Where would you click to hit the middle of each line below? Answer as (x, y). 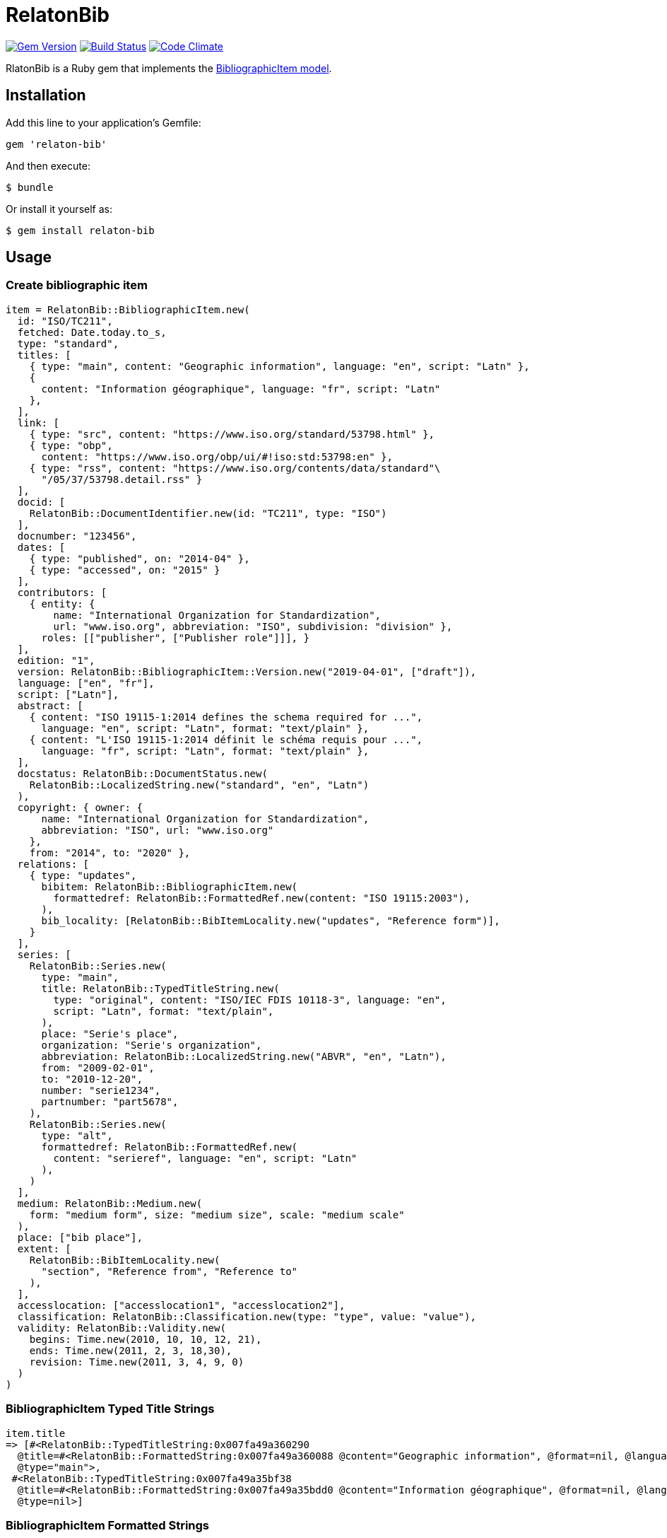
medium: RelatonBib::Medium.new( (110, 1203)
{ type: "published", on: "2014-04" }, (140, 558)
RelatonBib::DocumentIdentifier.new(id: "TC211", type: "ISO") (208, 513)
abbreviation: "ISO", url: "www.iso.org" (158, 830)
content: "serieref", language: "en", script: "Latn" (205, 1158)
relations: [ (53, 864)
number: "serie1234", (101, 1090)
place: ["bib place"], (80, 1237)
